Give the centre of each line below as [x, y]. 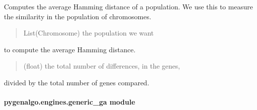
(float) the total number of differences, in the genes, [102, 66]
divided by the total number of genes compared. [77, 82]
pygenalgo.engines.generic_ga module [70, 102]
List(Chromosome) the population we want [89, 33]
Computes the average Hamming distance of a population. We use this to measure [128, 6]
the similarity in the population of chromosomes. [78, 16]
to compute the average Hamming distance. [70, 49]
